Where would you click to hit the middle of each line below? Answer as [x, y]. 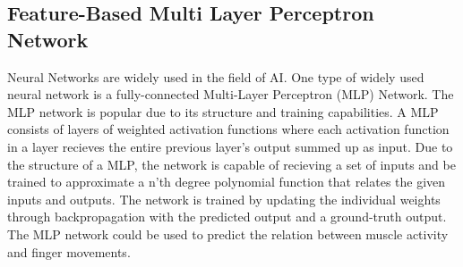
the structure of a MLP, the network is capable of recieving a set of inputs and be [231, 164]
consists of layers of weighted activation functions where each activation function [228, 129]
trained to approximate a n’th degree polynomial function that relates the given [227, 182]
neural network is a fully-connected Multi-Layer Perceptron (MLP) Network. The [231, 94]
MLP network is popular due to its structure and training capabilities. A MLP [223, 111]
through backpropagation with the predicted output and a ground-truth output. [227, 217]
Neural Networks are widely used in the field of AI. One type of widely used [216, 76]
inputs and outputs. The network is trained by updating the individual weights [224, 199]
